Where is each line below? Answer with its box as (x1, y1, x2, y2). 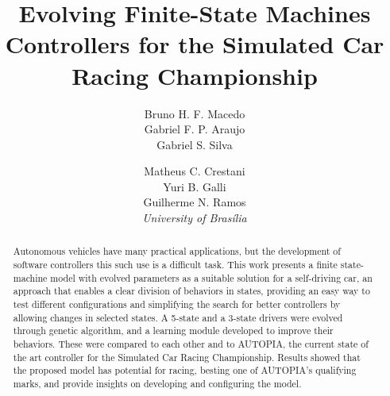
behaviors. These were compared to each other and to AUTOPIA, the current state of (13, 337, 369, 351)
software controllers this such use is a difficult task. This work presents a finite (13, 258, 338, 271)
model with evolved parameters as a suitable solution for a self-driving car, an (50, 271, 373, 284)
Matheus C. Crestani (144, 163, 245, 179)
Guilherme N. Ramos (143, 194, 246, 210)
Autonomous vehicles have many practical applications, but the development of (13, 244, 341, 258)
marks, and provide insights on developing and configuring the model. (13, 377, 302, 390)
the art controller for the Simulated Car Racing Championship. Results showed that (13, 350, 361, 363)
